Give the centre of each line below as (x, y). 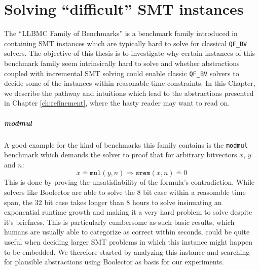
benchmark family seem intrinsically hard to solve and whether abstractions (122, 63)
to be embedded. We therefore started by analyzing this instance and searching (127, 251)
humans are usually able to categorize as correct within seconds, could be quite (127, 232)
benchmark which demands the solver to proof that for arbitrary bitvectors (121, 155)
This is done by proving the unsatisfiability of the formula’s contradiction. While (129, 182)
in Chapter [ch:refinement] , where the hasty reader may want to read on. (117, 103)
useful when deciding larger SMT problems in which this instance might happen (128, 241)
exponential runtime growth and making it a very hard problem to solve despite (128, 212)
